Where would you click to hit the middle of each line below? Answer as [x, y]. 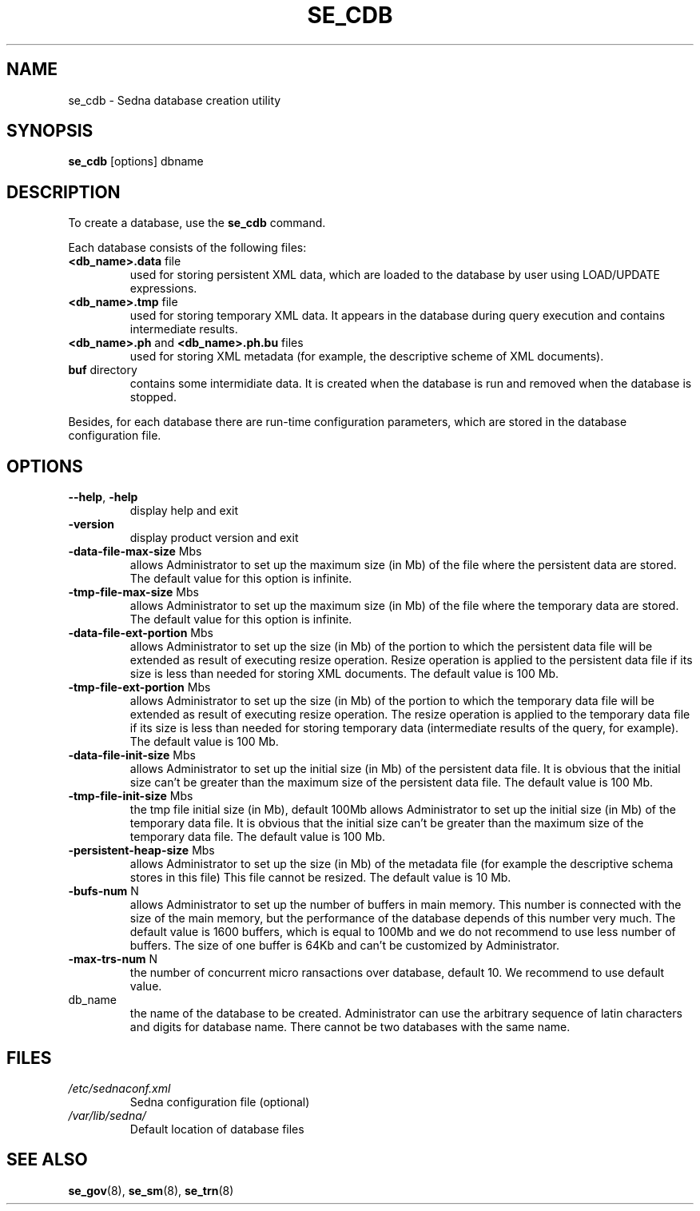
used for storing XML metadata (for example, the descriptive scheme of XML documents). [367, 357]
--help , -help [103, 497]
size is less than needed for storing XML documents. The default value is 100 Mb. [344, 674]
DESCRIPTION [64, 192]
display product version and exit [214, 538]
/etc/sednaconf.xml [119, 1088]
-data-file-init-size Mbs [132, 755]
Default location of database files [217, 1129]
